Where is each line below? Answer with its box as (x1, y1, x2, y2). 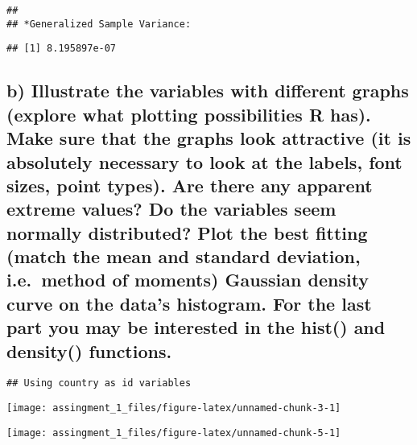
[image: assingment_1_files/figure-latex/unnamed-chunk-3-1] (6, 402, 341, 414)
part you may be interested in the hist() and (6, 315, 386, 340)
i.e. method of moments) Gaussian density (6, 267, 370, 292)
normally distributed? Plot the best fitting (6, 220, 368, 245)
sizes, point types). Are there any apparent (6, 172, 373, 197)
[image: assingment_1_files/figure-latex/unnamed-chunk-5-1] (6, 426, 341, 439)
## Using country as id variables (6, 377, 192, 389)
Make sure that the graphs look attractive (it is (6, 126, 411, 150)
